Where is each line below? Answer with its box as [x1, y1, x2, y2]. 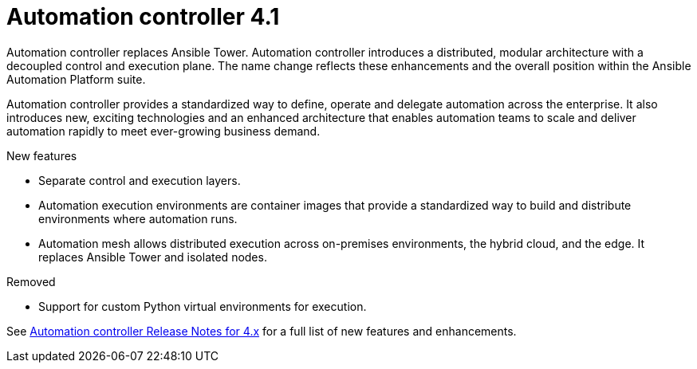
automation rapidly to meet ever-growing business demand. [6, 124, 321, 138]
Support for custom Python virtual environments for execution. [38, 299, 367, 313]
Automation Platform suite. [6, 72, 146, 86]
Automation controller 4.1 [6, 3, 280, 30]
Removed [6, 274, 56, 289]
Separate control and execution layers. [38, 173, 241, 187]
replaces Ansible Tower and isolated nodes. [38, 249, 267, 264]
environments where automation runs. [38, 211, 238, 226]
